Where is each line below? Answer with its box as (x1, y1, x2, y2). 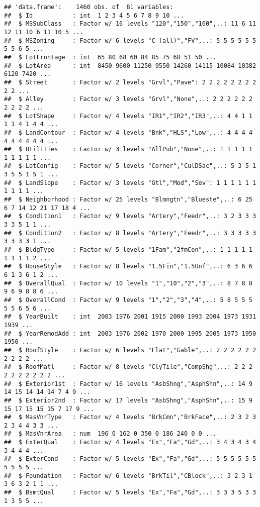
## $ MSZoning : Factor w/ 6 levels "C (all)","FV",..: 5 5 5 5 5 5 (4, 37, 256, 44)
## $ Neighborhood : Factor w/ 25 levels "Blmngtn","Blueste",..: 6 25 (4, 196, 252, 204)
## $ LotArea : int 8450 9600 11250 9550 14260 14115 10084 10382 (4, 62, 256, 69)
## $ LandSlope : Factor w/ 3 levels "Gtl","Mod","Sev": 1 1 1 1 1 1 (4, 179, 256, 186)
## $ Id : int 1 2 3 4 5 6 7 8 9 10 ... (4, 12, 184, 19)
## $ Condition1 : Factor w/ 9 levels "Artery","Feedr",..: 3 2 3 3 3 (4, 213, 256, 220)
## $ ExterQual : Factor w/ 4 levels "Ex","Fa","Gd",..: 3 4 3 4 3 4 (4, 439, 256, 446)
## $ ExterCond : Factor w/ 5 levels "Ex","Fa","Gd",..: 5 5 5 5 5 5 (4, 455, 256, 463)
